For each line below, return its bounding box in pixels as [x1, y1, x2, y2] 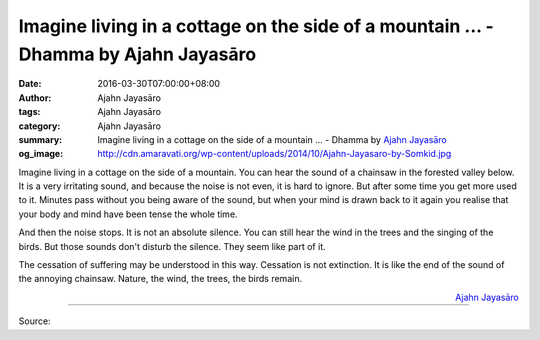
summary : [18, 133, 63, 145]
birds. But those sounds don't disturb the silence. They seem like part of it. [18, 240, 326, 252]
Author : [18, 91, 52, 104]
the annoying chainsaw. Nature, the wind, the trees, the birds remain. [18, 273, 303, 285]
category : [18, 120, 61, 132]
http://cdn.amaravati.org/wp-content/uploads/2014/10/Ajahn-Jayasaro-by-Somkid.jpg [97, 148, 452, 160]
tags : [18, 106, 41, 118]
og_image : [18, 148, 64, 160]
